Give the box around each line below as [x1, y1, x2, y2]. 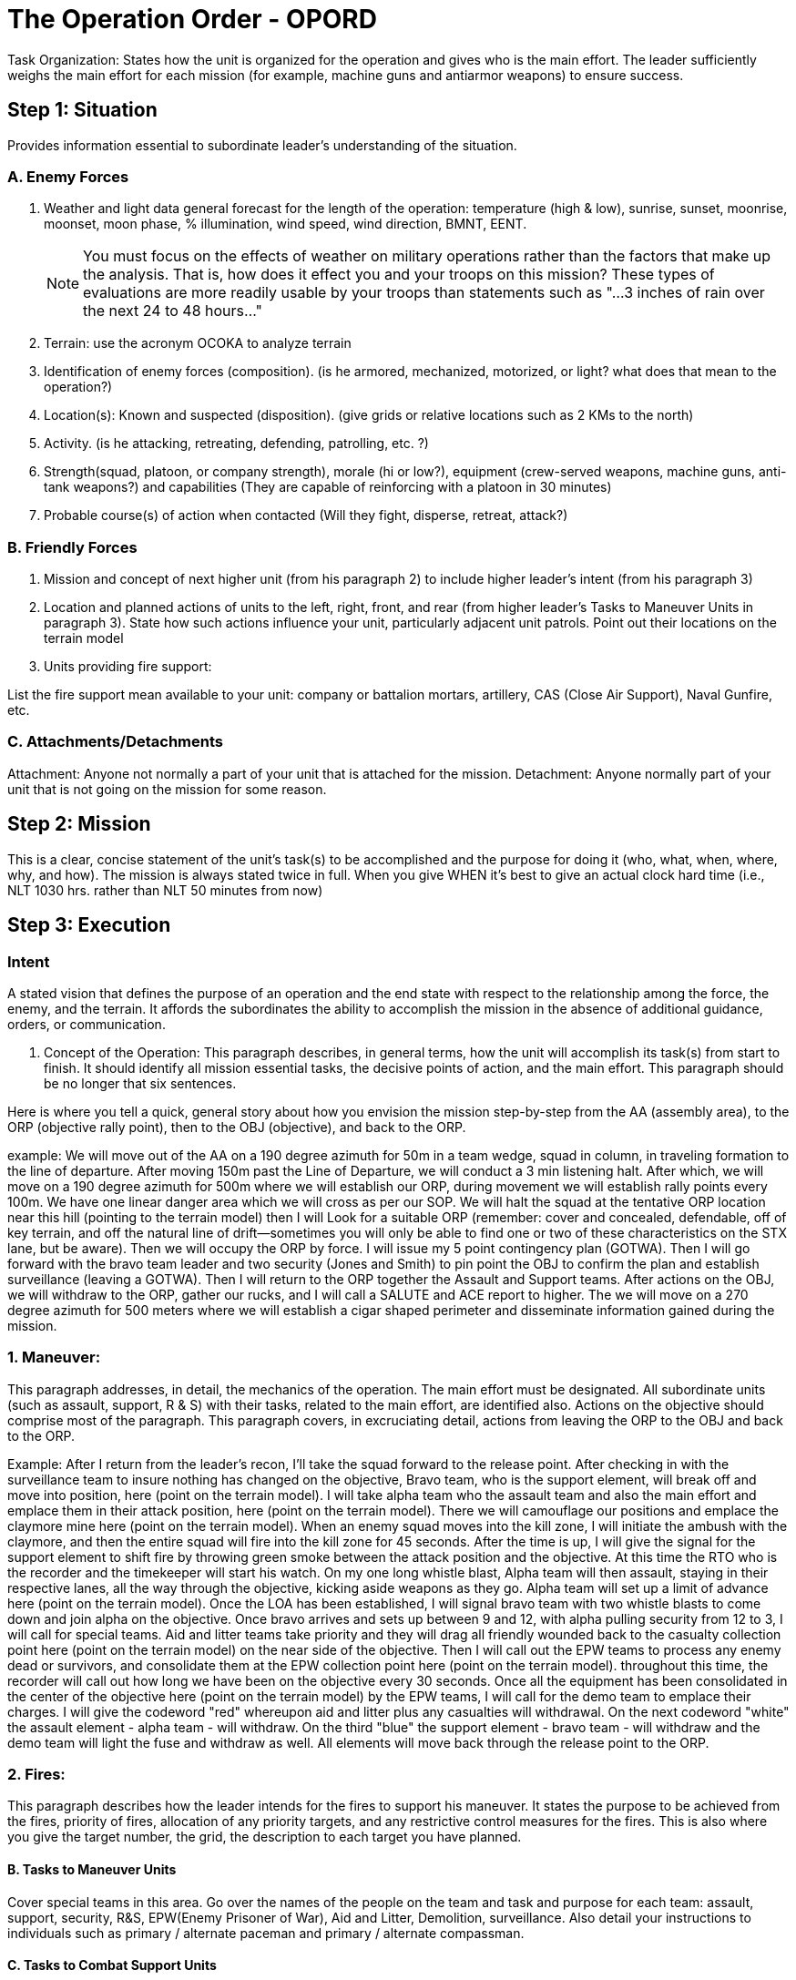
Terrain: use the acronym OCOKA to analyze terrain [44, 335, 352, 352]
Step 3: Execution [7, 913, 171, 937]
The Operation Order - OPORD [7, 4, 377, 35]
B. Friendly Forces [7, 537, 138, 556]
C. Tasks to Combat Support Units [7, 1957, 217, 1974]
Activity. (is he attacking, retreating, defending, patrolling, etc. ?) [44, 435, 429, 452]
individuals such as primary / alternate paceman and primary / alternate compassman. [7, 1924, 525, 1941]
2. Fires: [7, 1765, 66, 1784]
